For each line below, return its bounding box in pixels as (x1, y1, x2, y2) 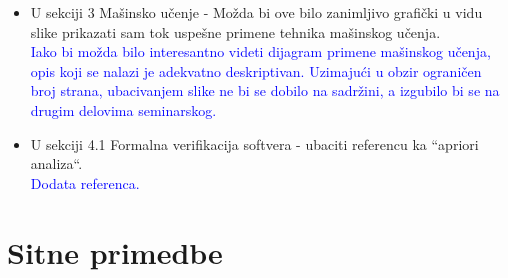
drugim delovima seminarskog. (30, 99, 217, 120)
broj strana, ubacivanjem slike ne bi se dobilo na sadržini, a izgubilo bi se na (30, 80, 500, 101)
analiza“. (30, 153, 83, 174)
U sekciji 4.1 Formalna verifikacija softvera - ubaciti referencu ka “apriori (30, 133, 479, 154)
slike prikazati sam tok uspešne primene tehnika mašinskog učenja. (30, 21, 441, 42)
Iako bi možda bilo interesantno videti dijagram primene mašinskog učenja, (30, 41, 491, 62)
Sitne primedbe (7, 231, 223, 272)
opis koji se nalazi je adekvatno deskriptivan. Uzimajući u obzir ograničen (30, 60, 482, 81)
